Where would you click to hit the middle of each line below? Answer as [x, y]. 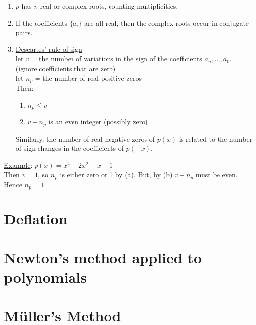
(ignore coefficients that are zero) [66, 68]
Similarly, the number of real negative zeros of [85, 138]
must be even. [217, 174]
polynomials [45, 276]
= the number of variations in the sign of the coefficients [117, 58]
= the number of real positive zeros [88, 78]
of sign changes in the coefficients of [70, 148]
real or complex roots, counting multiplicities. [109, 6]
